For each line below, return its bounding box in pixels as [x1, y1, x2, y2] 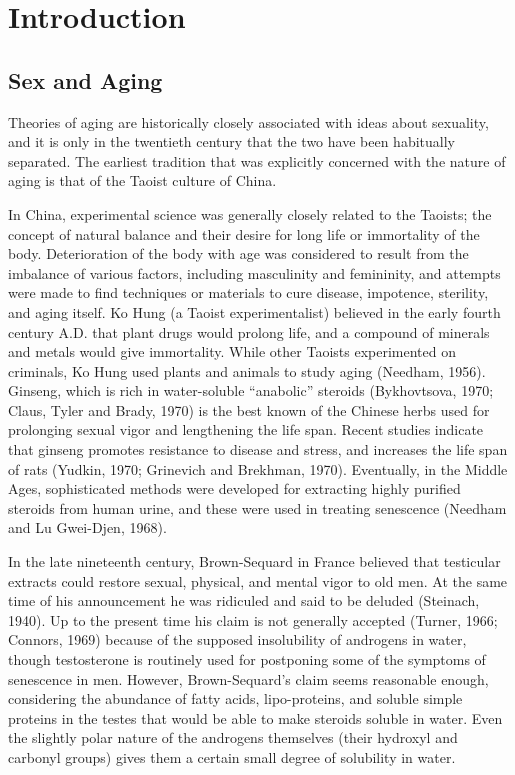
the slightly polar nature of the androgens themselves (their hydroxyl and [8, 727, 458, 748]
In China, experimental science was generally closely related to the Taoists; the [8, 203, 492, 224]
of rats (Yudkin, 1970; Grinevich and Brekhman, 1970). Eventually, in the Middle [8, 458, 508, 479]
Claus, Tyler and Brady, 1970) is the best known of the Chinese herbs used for [8, 399, 490, 420]
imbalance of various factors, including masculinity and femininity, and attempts [8, 262, 501, 283]
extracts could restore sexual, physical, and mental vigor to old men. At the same [8, 570, 508, 591]
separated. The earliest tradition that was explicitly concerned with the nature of [8, 150, 506, 171]
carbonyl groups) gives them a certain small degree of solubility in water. [8, 746, 456, 767]
